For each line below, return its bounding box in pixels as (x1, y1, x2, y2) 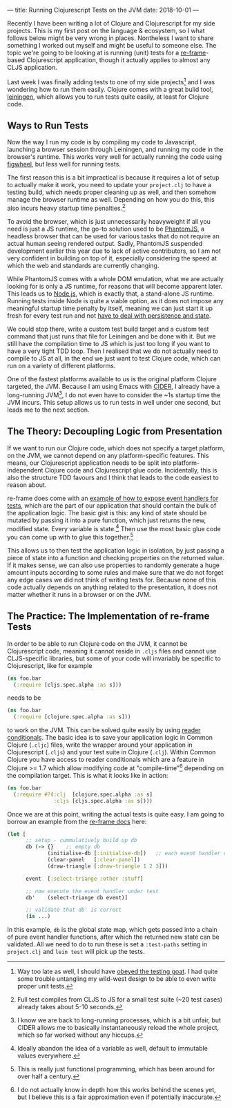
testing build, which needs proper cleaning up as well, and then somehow (7, 188, 217, 196)
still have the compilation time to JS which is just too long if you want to (7, 340, 211, 348)
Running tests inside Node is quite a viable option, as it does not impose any (7, 297, 224, 305)
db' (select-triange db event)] (25, 894, 128, 901)
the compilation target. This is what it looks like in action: (7, 771, 168, 779)
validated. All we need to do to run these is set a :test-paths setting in (7, 940, 208, 948)
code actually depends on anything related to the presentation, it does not (7, 583, 218, 591)
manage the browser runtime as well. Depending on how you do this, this (7, 195, 215, 204)
